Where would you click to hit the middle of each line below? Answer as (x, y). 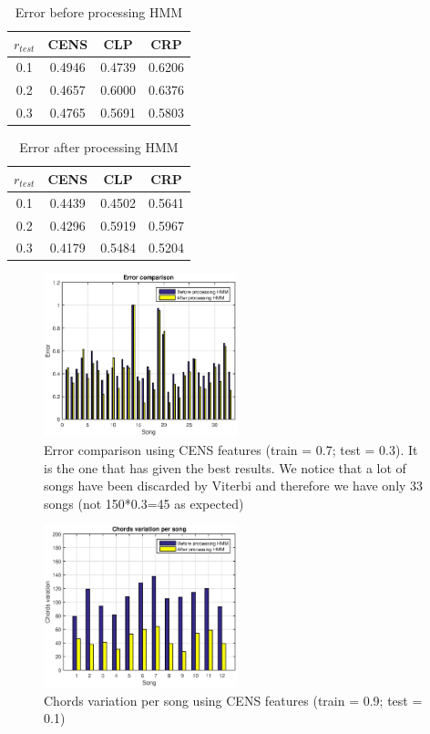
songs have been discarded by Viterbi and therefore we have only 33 (234, 486)
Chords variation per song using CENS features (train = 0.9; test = (233, 700)
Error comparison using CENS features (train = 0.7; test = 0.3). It (231, 450)
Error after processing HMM (99, 147)
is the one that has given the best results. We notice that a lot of (225, 467)
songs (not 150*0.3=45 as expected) (144, 503)
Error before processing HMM (99, 12)
